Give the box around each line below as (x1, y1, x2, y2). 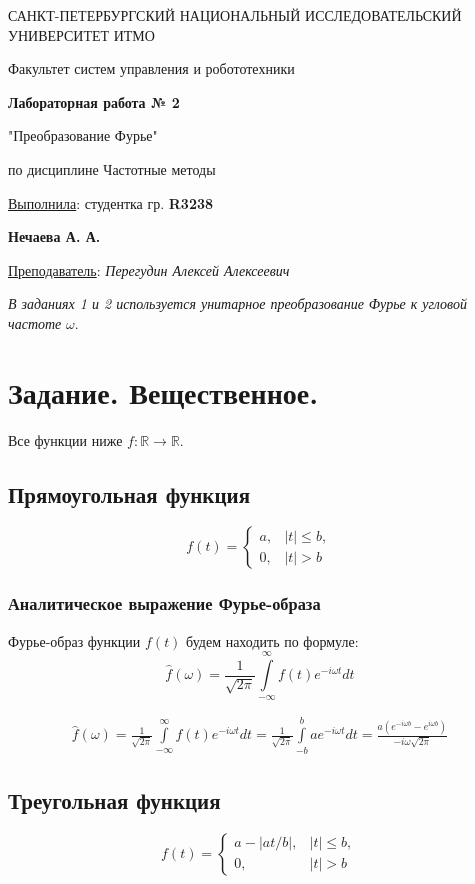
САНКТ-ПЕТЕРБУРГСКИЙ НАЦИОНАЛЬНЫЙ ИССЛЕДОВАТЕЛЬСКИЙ (8, 5, 462, 25)
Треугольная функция (8, 785, 221, 815)
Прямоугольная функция (8, 478, 250, 509)
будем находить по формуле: (186, 630, 359, 651)
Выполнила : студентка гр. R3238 (8, 192, 214, 213)
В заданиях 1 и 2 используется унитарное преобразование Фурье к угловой (8, 293, 467, 314)
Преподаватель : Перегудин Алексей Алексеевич (8, 259, 290, 280)
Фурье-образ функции (8, 630, 141, 651)
